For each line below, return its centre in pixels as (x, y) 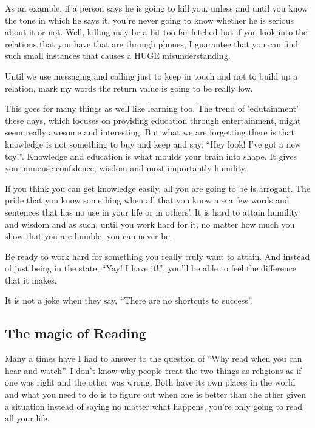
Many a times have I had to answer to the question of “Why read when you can (154, 358)
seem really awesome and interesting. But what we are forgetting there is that (150, 132)
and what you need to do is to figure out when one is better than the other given (156, 394)
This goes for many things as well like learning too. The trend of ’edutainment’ (152, 108)
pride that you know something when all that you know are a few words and (147, 200)
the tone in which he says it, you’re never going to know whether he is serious (150, 20)
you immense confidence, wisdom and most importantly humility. (126, 168)
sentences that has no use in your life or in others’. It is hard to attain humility (152, 212)
